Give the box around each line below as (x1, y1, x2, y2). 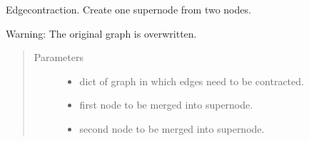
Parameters (34, 50, 83, 65)
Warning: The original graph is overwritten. (6, 26, 197, 40)
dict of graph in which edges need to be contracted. (79, 73, 304, 88)
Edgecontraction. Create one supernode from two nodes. (6, 2, 251, 16)
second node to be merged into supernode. (79, 121, 265, 136)
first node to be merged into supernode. (79, 97, 253, 112)
